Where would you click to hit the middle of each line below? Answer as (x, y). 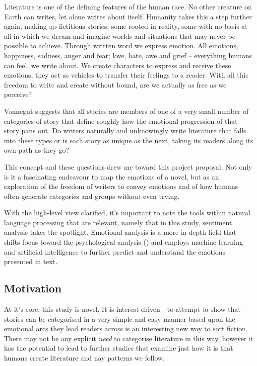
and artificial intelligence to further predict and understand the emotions (115, 251)
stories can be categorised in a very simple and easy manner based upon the (120, 319)
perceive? (18, 94)
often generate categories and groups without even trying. (92, 196)
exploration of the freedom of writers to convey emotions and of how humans (121, 186)
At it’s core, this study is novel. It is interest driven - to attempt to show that (122, 309)
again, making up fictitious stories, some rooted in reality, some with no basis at (126, 26)
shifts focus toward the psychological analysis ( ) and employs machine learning (124, 242)
